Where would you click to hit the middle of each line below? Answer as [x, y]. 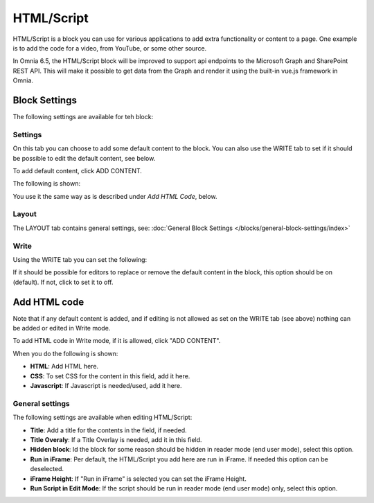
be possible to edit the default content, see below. [84, 158]
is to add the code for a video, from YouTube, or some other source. [110, 48]
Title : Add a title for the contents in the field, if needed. [108, 430]
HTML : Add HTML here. [64, 367]
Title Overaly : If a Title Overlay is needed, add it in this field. [116, 439]
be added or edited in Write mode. [62, 328]
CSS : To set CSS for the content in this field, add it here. [110, 376]
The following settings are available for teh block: [83, 117]
